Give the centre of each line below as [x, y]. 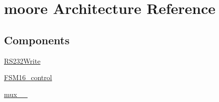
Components [37, 40]
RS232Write [22, 60]
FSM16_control [28, 77]
